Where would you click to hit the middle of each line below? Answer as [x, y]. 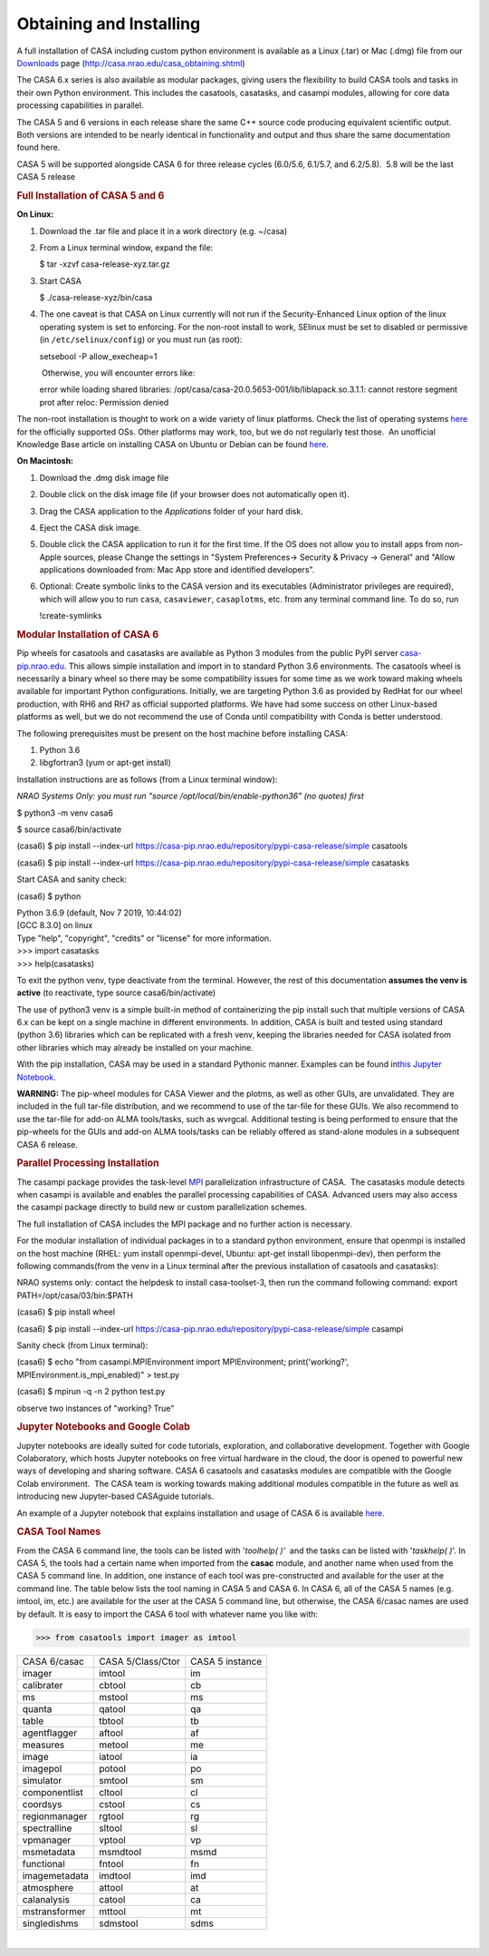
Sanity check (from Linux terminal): [82, 1345]
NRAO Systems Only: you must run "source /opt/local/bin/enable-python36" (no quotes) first [190, 796]
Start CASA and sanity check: [72, 879]
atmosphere [48, 1888]
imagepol [42, 1769]
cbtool [112, 1686]
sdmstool [118, 1923]
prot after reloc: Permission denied [104, 402]
